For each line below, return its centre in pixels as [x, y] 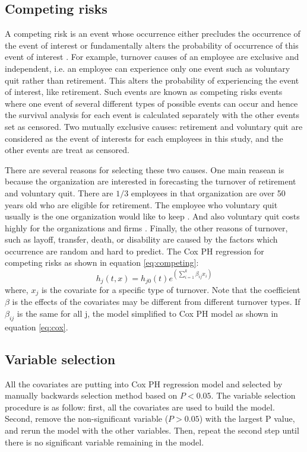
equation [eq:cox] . [37, 327]
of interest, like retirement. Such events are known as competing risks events [144, 92]
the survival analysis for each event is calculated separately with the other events [152, 115]
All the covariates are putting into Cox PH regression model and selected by [144, 383]
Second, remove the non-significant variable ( [87, 418]
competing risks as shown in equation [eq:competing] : [102, 262]
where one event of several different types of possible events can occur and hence [151, 103]
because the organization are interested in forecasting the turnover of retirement [151, 181]
